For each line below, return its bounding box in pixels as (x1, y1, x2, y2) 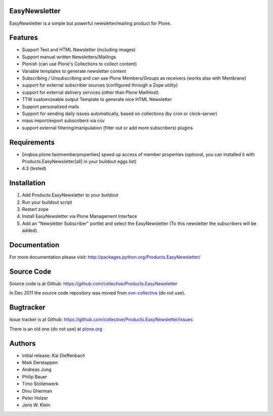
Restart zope (22, 206, 49, 212)
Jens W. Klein (22, 402, 51, 408)
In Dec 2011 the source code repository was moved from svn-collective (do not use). (9, 290, 186, 296)
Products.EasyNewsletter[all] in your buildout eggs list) (22, 159, 136, 165)
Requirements (9, 138, 55, 146)
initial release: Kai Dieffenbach (22, 352, 85, 358)
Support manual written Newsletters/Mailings (22, 54, 116, 60)
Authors (9, 339, 36, 348)
